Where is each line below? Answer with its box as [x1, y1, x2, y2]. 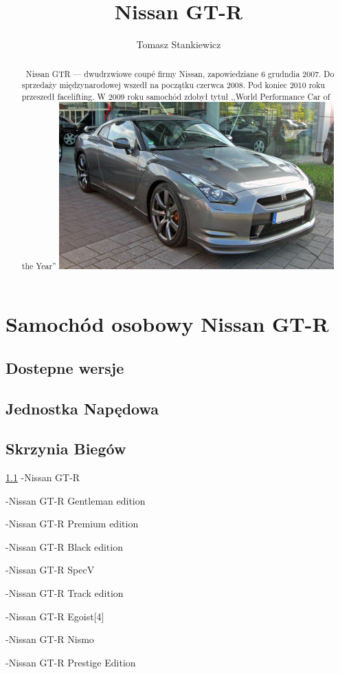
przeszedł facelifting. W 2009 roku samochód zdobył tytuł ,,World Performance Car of [21, 90, 330, 102]
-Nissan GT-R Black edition [5, 539, 123, 554]
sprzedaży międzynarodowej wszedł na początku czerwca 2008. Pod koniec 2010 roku [21, 79, 326, 91]
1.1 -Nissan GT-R [5, 470, 80, 485]
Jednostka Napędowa [5, 397, 159, 419]
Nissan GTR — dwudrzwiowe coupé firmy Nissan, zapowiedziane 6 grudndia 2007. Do [25, 67, 335, 79]
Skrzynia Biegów [5, 438, 126, 459]
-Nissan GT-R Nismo [5, 632, 94, 646]
